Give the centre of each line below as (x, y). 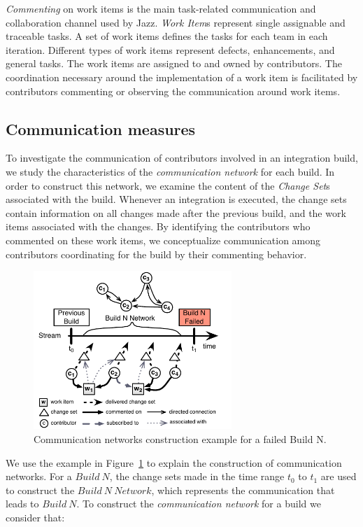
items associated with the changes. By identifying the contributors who (158, 226)
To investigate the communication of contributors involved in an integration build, (182, 158)
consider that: (35, 517)
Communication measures (101, 128)
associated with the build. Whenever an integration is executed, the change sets (176, 199)
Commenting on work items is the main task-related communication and (161, 8)
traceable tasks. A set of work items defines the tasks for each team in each (167, 36)
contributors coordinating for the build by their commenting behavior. (156, 254)
